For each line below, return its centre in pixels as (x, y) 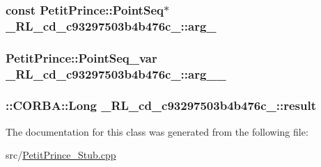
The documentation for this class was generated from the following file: (157, 131)
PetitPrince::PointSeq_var (81, 57)
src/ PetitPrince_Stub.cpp (61, 155)
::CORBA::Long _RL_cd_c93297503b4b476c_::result (161, 105)
